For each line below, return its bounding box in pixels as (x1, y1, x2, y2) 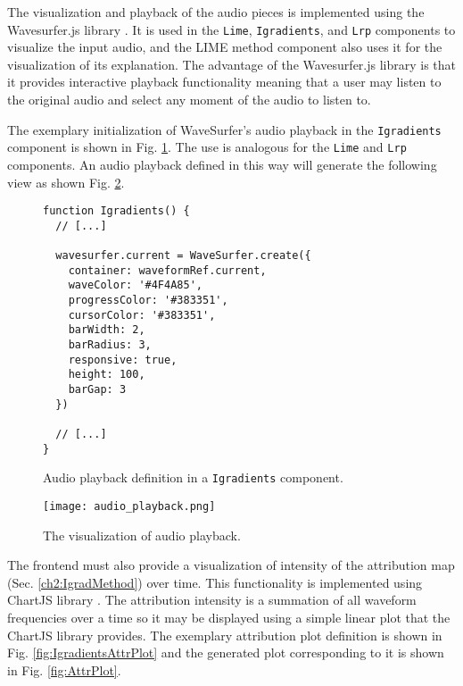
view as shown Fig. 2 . (7, 172, 125, 191)
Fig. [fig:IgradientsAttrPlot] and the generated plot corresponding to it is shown (7, 643, 444, 662)
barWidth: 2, (68, 323, 145, 337)
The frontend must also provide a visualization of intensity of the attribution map (7, 556, 455, 574)
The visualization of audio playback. (43, 525, 241, 544)
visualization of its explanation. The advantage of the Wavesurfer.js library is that (7, 54, 457, 73)
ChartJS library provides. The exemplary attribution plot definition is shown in (7, 625, 442, 644)
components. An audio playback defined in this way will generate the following (7, 155, 437, 173)
